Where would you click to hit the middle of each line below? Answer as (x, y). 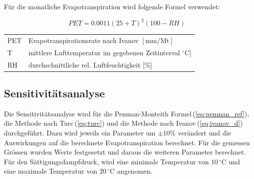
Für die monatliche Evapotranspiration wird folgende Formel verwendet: (112, 6)
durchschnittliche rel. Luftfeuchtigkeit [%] (90, 64)
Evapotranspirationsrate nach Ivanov (84, 40)
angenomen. (135, 171)
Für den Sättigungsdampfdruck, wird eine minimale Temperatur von (106, 161)
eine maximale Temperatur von (51, 171)
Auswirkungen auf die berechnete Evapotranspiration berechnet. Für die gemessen (127, 142)
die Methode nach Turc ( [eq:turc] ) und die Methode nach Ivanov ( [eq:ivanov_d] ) (123, 123)
